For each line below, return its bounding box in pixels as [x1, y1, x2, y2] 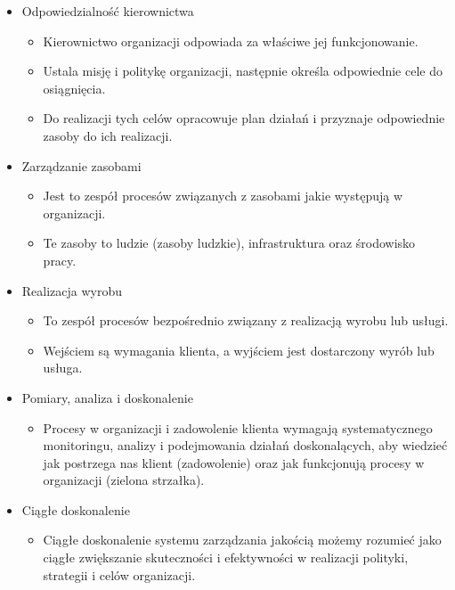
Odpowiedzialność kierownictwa [21, 2, 194, 20]
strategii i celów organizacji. [43, 565, 196, 584]
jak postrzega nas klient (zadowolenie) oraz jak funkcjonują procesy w [43, 453, 425, 471]
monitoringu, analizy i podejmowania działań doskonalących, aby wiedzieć [43, 436, 448, 455]
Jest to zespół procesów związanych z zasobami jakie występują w [43, 186, 403, 205]
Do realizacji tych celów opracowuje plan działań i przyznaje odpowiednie [43, 109, 445, 127]
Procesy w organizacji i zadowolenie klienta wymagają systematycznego [43, 418, 433, 437]
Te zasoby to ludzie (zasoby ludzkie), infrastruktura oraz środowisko [43, 234, 416, 252]
